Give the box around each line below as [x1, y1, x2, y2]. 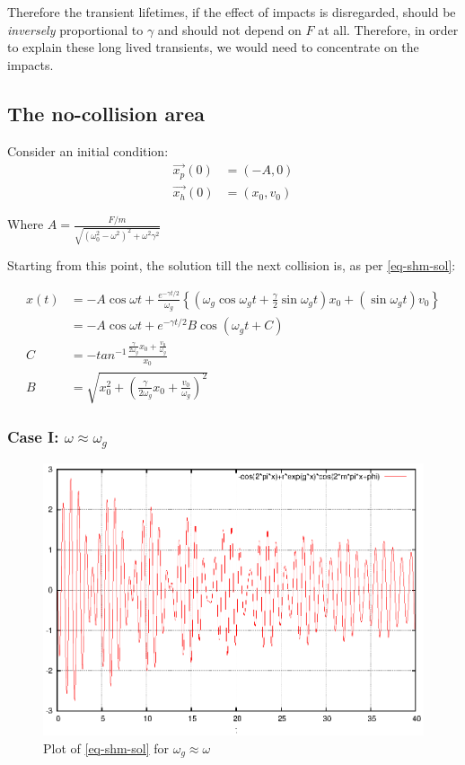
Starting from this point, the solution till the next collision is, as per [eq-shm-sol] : [7, 256, 456, 275]
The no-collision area [7, 99, 206, 127]
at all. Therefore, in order [318, 20, 459, 39]
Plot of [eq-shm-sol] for [43, 738, 170, 757]
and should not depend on [157, 20, 302, 39]
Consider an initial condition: [7, 141, 169, 160]
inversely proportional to [7, 20, 144, 39]
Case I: [7, 426, 59, 447]
